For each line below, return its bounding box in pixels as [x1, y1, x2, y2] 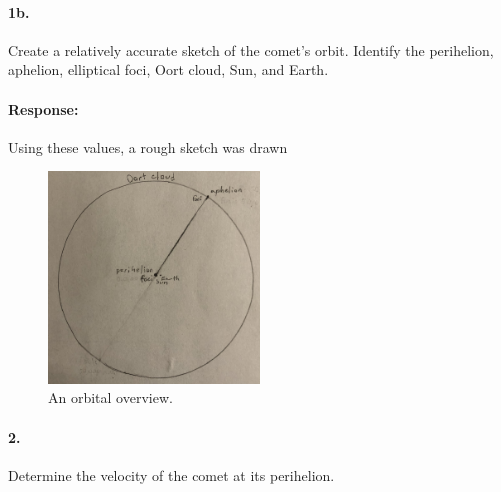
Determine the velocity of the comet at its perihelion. [8, 464, 335, 485]
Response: [8, 98, 79, 119]
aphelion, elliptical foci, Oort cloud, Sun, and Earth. [8, 59, 329, 80]
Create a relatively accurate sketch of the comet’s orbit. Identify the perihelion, [8, 39, 494, 60]
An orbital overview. [48, 387, 173, 408]
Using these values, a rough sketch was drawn [8, 136, 288, 157]
